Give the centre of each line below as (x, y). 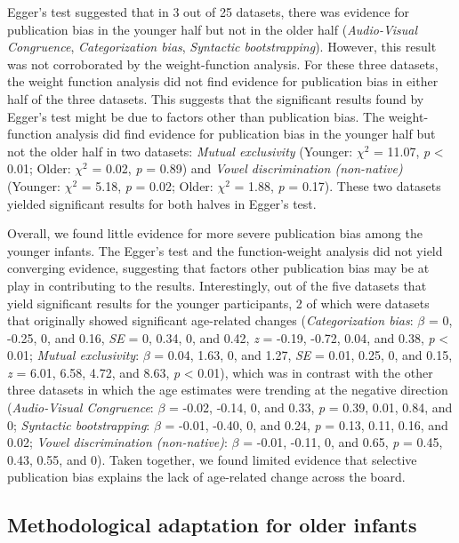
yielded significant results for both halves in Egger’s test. (162, 203)
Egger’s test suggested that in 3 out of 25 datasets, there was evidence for (208, 12)
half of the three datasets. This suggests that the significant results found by (216, 98)
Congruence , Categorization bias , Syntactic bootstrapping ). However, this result (222, 47)
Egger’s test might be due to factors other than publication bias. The (196, 116)
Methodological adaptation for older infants (212, 525)
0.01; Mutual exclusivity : (73, 355)
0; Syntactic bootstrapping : (79, 424)
